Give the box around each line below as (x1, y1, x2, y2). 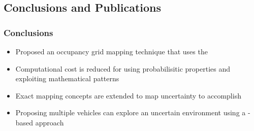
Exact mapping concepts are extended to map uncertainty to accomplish (15, 90, 241, 101)
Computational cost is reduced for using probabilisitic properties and (15, 63, 230, 74)
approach (35, 117, 64, 127)
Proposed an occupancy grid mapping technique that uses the (15, 46, 208, 56)
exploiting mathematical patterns (15, 73, 119, 84)
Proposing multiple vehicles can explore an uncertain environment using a (15, 107, 246, 118)
